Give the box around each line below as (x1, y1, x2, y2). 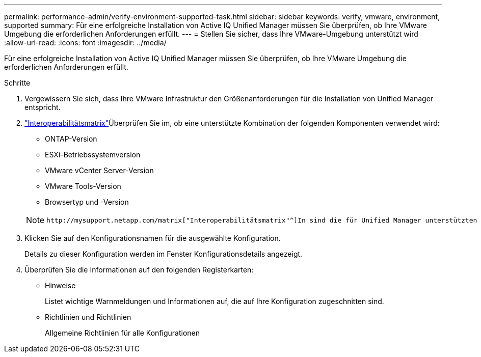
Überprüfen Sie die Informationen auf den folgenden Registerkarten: (24, 265, 254, 274)
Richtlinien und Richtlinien (45, 313, 131, 321)
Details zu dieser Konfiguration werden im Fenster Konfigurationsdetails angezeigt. (24, 250, 303, 258)
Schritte (4, 78, 31, 87)
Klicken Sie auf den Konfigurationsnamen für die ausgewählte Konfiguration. (24, 234, 281, 242)
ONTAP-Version (45, 134, 97, 143)
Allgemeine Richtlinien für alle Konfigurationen (45, 328, 200, 337)
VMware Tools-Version (45, 182, 121, 190)
